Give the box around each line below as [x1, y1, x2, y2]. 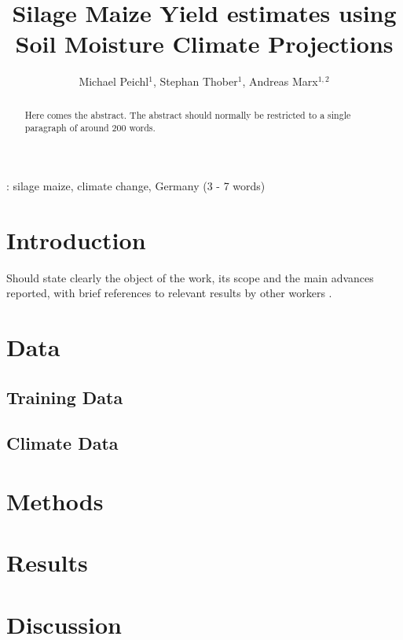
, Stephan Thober [152, 73, 238, 90]
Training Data [6, 384, 123, 409]
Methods [6, 485, 104, 517]
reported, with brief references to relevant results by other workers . [6, 285, 332, 301]
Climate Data [6, 431, 119, 455]
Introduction [6, 223, 146, 256]
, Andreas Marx [242, 73, 318, 90]
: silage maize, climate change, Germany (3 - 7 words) [6, 178, 266, 194]
